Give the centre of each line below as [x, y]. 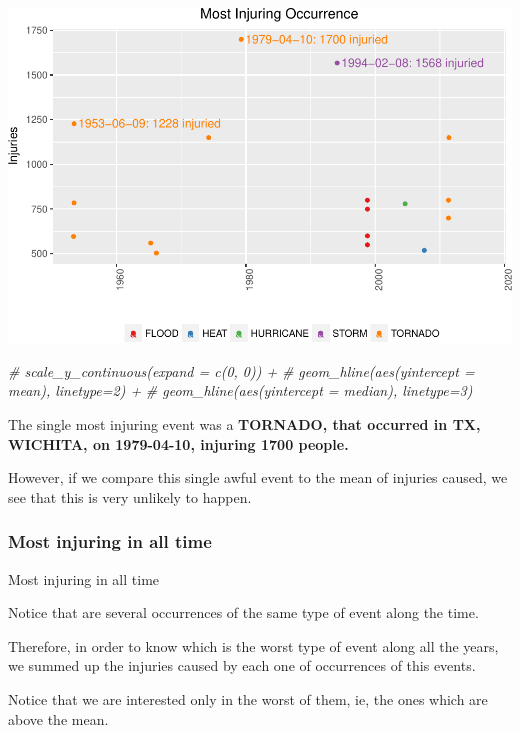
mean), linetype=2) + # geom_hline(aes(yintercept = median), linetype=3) [240, 390]
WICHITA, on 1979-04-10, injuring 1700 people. [178, 443]
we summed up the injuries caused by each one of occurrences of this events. [242, 665]
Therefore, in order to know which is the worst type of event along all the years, [253, 645]
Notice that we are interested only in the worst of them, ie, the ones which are [248, 699]
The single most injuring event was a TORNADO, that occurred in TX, [244, 424]
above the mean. [58, 718]
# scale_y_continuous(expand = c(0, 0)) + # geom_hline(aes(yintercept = [241, 370]
